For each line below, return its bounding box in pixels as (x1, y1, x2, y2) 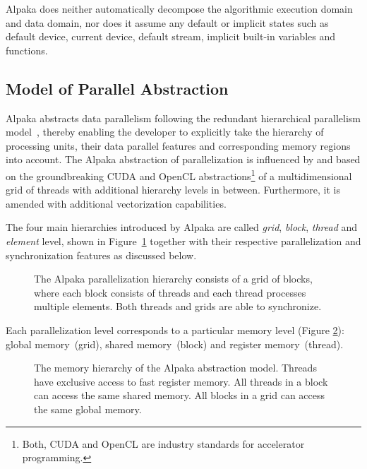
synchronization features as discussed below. (6, 247, 197, 262)
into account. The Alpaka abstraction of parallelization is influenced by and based (6, 152, 361, 167)
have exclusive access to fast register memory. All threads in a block (34, 374, 328, 388)
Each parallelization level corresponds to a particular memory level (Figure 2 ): (6, 322, 344, 337)
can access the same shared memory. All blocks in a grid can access (34, 388, 325, 403)
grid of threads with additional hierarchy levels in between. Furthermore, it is (6, 182, 341, 197)
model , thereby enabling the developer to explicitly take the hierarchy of (6, 124, 324, 139)
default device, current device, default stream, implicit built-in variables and (6, 29, 336, 44)
